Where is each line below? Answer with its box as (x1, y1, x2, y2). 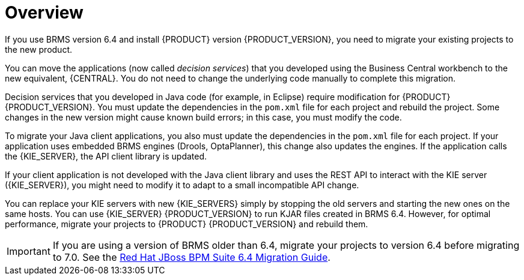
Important (7, 245, 50, 257)
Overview (5, 2, 84, 23)
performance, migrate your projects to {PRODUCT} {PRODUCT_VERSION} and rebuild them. (5, 218, 368, 229)
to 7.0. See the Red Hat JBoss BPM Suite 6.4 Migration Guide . (52, 251, 331, 263)
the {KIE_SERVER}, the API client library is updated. (5, 150, 207, 161)
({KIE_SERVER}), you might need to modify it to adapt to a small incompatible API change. (5, 179, 359, 190)
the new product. (5, 44, 72, 55)
